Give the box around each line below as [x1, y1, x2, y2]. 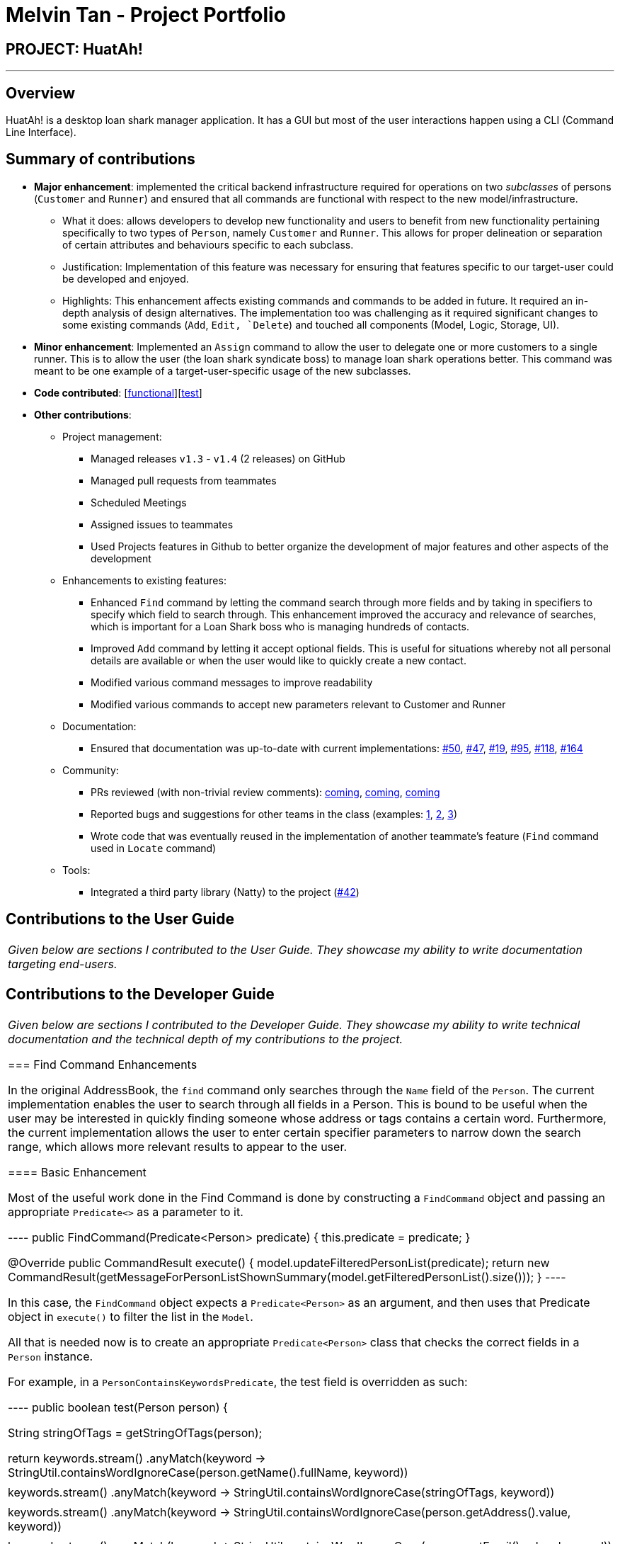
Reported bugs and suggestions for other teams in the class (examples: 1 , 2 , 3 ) [91, 807, 458, 820]
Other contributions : [34, 408, 132, 421]
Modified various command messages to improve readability [91, 676, 373, 688]
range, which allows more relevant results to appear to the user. [8, 1139, 348, 1154]
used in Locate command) [91, 841, 217, 854]
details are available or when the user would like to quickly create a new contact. [91, 654, 466, 666]
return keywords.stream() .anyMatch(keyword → [8, 1451, 266, 1465]
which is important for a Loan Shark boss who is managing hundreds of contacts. [91, 620, 469, 632]
